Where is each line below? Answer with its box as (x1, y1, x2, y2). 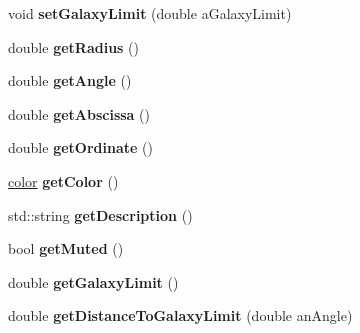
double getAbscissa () (8, 103, 150, 124)
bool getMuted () (8, 238, 124, 259)
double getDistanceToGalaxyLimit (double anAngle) (8, 305, 353, 326)
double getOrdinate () (8, 137, 153, 158)
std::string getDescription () (8, 204, 193, 225)
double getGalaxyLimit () (8, 271, 179, 292)
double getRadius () (8, 36, 139, 57)
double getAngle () (8, 70, 132, 91)
